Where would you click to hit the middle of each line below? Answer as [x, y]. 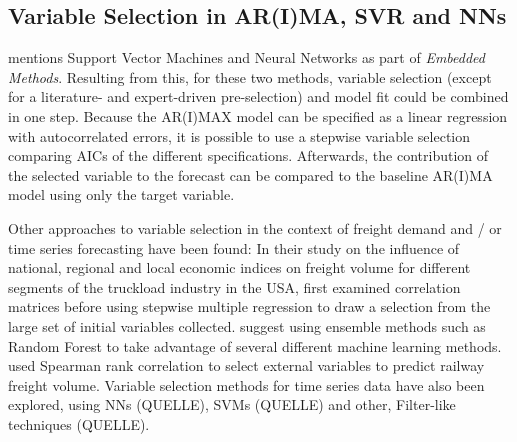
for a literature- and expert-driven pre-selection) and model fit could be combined [258, 96]
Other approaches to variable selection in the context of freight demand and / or [255, 227]
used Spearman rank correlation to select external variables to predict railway [246, 365]
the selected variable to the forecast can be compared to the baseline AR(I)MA [250, 174]
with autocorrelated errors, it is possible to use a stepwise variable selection [239, 135]
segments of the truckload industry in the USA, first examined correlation [234, 286]
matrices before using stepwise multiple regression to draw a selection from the [249, 306]
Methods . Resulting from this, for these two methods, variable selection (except [250, 76]
